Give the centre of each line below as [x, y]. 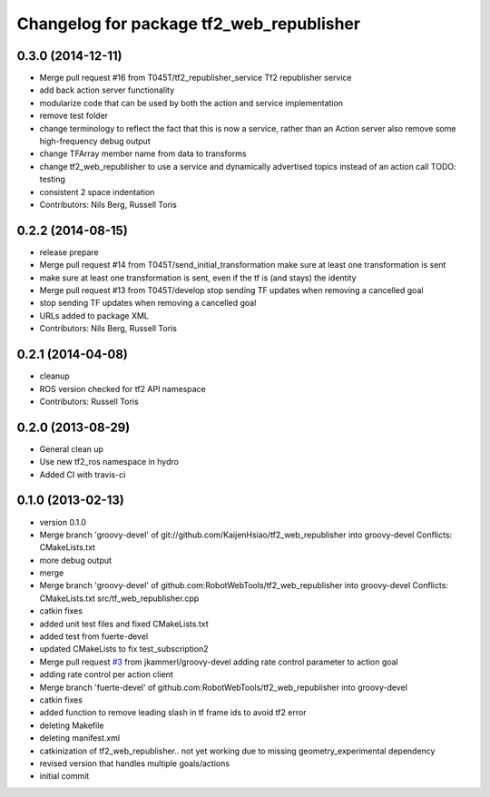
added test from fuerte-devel [94, 636]
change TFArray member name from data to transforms [143, 153]
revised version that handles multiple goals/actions [135, 763]
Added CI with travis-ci [83, 474]
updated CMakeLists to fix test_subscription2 [124, 649]
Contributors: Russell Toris [89, 401]
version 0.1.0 [63, 522]
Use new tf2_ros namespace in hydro [109, 462]
